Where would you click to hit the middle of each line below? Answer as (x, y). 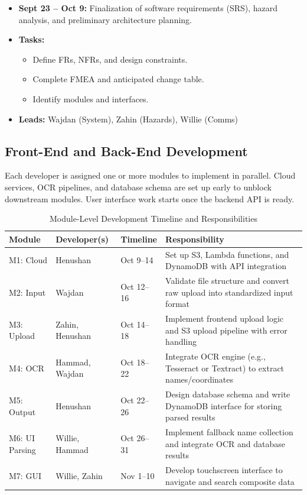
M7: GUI (25, 475)
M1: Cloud (28, 260)
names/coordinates (200, 379)
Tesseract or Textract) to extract (225, 368)
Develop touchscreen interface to (224, 470)
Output (22, 411)
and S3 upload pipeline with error (226, 330)
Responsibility (195, 239)
